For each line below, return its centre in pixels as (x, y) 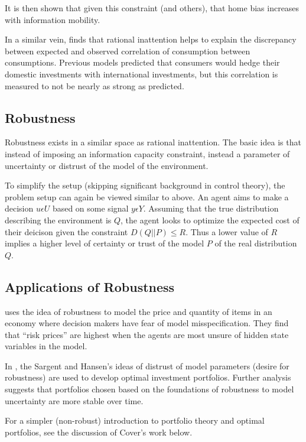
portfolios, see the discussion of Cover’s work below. (99, 432)
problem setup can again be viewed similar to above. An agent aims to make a (147, 196)
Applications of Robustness (90, 286)
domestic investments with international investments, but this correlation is (141, 74)
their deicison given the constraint (66, 231)
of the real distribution (256, 243)
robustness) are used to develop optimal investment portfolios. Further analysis (148, 377)
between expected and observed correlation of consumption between (128, 51)
